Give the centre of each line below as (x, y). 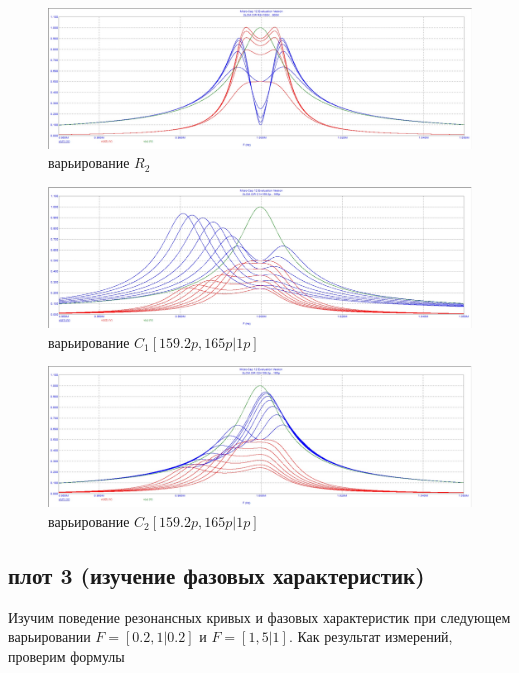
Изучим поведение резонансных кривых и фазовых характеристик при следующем (259, 616)
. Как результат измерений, (370, 636)
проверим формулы (66, 655)
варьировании (49, 636)
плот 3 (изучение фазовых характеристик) (216, 574)
